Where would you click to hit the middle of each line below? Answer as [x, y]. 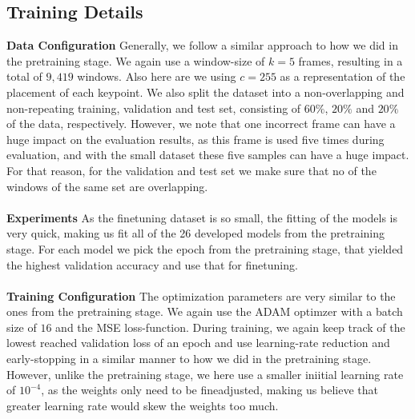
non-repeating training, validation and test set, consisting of [154, 108]
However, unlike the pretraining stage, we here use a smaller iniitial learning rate [205, 374]
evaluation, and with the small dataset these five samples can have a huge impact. [208, 155]
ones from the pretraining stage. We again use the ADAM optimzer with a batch [205, 311]
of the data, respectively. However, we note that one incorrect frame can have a [201, 124]
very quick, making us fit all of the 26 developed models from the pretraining [196, 233]
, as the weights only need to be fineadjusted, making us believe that [210, 390]
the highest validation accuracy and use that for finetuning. [152, 264]
